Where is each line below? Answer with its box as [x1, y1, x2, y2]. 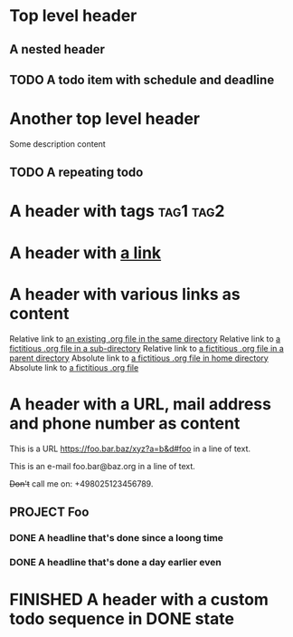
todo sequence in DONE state [9, 608, 235, 629]
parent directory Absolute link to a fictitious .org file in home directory [9, 352, 269, 363]
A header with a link [9, 242, 162, 263]
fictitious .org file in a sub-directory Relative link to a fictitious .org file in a [9, 343, 285, 353]
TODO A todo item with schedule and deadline [9, 72, 275, 87]
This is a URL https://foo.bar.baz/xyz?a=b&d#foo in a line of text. [9, 443, 251, 454]
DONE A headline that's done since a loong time [9, 531, 224, 544]
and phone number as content [9, 413, 241, 433]
